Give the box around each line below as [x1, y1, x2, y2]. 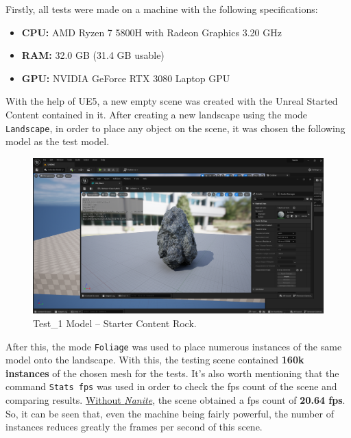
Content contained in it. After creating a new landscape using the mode [5, 107, 308, 121]
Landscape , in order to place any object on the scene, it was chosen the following [5, 120, 346, 135]
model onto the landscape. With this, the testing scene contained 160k [5, 352, 304, 367]
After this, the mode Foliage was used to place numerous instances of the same [5, 339, 342, 353]
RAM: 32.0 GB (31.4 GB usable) [21, 48, 165, 62]
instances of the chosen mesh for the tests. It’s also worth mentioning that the [5, 365, 339, 380]
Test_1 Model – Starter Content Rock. [33, 315, 197, 330]
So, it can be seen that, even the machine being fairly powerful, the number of [5, 406, 334, 420]
